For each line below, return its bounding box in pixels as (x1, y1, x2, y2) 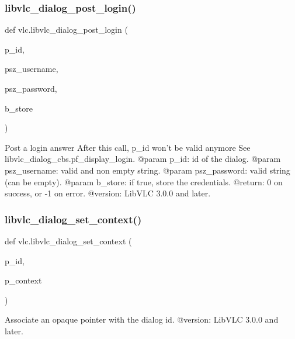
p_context (5, 274, 42, 286)
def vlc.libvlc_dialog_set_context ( (5, 234, 132, 247)
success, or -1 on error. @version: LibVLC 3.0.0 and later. (5, 187, 211, 199)
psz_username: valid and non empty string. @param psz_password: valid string (5, 164, 290, 176)
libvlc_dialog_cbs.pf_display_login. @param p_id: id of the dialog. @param (5, 153, 281, 165)
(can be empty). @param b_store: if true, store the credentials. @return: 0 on (5, 175, 283, 188)
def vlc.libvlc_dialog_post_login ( (5, 23, 128, 36)
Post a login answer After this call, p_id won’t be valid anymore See (5, 141, 251, 153)
